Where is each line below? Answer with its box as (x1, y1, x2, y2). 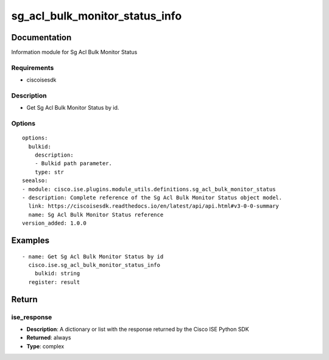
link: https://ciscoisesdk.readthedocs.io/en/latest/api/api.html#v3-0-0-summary (28, 203, 280, 210)
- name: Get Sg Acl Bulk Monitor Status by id (22, 253, 164, 260)
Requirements (11, 63, 54, 72)
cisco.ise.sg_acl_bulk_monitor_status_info (28, 262, 161, 268)
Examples (11, 235, 50, 246)
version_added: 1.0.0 (22, 220, 87, 227)
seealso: (22, 177, 48, 184)
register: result (28, 278, 80, 286)
